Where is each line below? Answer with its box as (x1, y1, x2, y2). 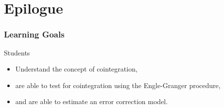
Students (4, 47, 30, 57)
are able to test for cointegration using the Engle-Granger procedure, (15, 80, 221, 90)
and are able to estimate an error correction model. (15, 96, 168, 107)
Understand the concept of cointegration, (15, 64, 138, 74)
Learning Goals (4, 28, 65, 40)
